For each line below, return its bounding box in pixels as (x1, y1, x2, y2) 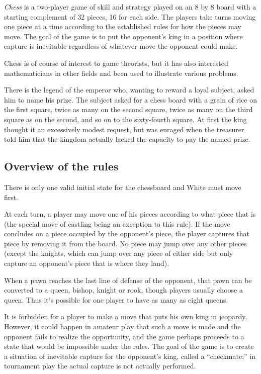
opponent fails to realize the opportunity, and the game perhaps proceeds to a (4, 331, 244, 341)
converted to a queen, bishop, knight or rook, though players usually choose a (4, 285, 243, 295)
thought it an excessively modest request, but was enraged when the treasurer (4, 124, 244, 134)
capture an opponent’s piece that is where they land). (4, 258, 169, 268)
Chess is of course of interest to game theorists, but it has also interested (4, 57, 228, 68)
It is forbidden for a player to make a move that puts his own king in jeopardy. (4, 311, 247, 322)
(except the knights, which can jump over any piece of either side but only (4, 248, 233, 258)
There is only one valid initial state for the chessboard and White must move (4, 181, 241, 192)
